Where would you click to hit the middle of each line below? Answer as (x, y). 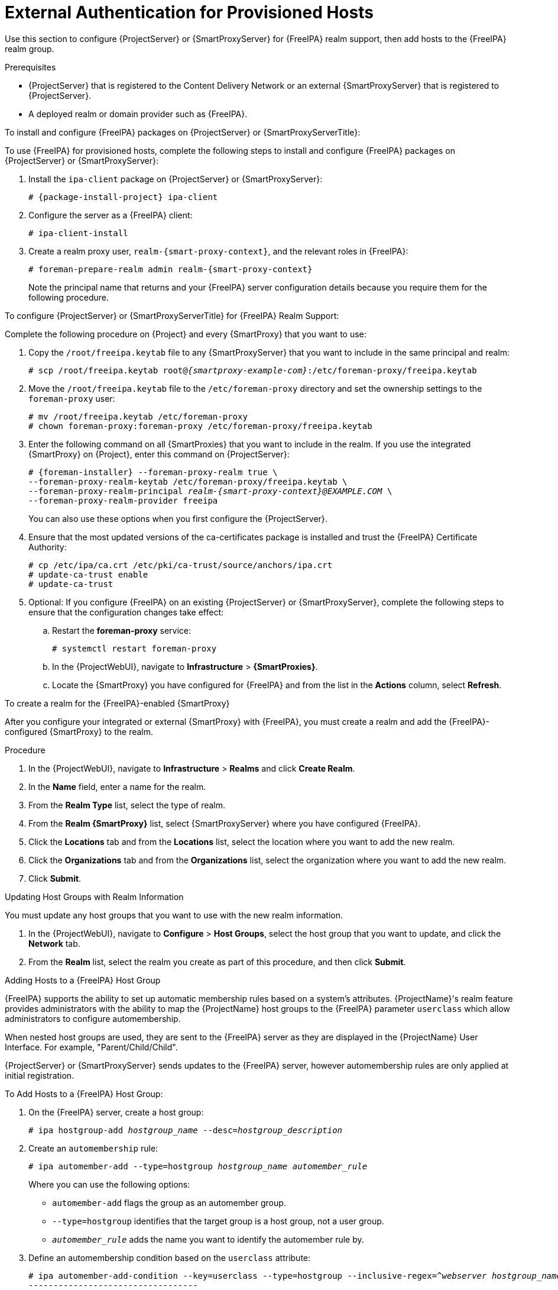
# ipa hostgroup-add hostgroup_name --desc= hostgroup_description (186, 1130)
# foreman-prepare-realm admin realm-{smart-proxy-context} (171, 269)
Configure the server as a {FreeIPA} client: (111, 215)
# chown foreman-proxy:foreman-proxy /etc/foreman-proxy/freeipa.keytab (200, 426)
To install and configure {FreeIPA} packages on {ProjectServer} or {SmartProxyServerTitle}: (183, 132)
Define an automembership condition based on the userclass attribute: (170, 1257)
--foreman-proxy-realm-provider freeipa (123, 500)
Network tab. (54, 943)
